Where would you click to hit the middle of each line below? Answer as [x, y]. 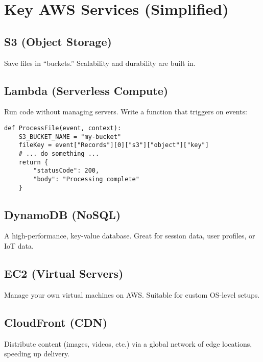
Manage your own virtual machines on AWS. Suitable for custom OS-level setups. [132, 294]
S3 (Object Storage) [58, 41]
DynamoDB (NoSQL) [63, 214]
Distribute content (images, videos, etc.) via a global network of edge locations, [128, 343]
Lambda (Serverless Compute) [86, 90]
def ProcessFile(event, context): [63, 128]
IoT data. [19, 246]
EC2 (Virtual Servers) [64, 273]
